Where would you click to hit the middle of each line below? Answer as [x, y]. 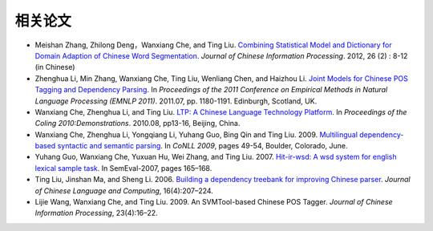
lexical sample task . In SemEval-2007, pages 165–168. [123, 168]
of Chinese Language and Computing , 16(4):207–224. [124, 190]
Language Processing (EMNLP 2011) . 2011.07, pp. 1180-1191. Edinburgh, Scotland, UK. [176, 101]
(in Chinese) [55, 67]
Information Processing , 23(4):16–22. [96, 213]
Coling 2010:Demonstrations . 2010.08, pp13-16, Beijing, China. [138, 124]
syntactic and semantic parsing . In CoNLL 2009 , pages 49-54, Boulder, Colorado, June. [202, 146]
